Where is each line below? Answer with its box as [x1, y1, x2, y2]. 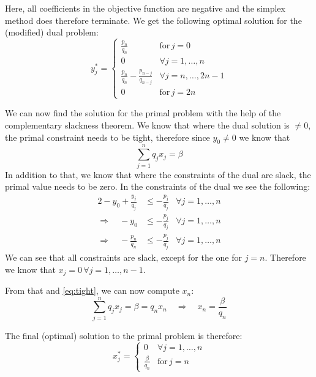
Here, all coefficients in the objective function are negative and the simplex [5, 2, 285, 14]
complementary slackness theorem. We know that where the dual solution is [5, 119, 290, 132]
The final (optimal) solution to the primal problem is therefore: [5, 329, 243, 342]
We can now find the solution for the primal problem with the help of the [5, 106, 281, 119]
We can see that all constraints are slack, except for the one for [5, 251, 242, 264]
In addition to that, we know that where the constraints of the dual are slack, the [5, 168, 311, 181]
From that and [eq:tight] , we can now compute [5, 284, 179, 297]
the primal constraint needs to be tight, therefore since [5, 130, 210, 143]
